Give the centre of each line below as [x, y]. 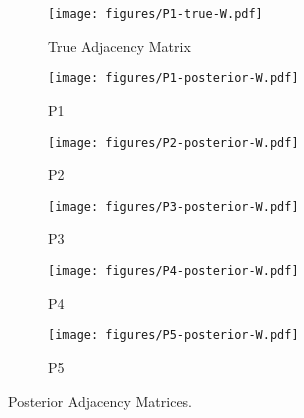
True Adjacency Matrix [119, 45]
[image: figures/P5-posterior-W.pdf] [173, 335]
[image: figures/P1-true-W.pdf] [155, 14]
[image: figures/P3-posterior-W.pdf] [173, 206]
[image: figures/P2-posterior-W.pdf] [173, 142]
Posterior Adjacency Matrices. [100, 400]
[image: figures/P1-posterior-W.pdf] [173, 78]
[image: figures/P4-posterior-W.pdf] [173, 271]
